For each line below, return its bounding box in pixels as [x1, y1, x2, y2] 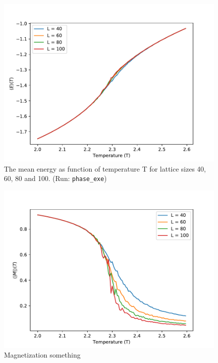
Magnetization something [4, 350, 81, 360]
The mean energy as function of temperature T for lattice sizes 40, [4, 163, 206, 174]
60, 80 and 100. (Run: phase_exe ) [4, 173, 107, 183]
